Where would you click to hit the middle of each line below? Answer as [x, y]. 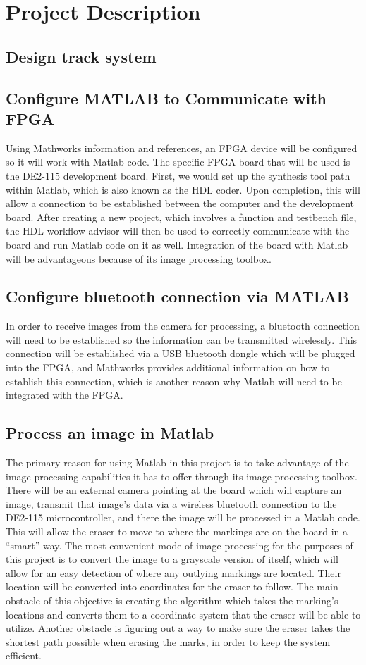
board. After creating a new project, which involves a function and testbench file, [181, 217]
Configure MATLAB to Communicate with [166, 98]
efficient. [24, 655]
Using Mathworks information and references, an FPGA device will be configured [182, 148]
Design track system [81, 56]
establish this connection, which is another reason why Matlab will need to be [174, 381]
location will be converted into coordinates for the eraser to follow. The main [172, 586]
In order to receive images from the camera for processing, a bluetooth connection [183, 326]
